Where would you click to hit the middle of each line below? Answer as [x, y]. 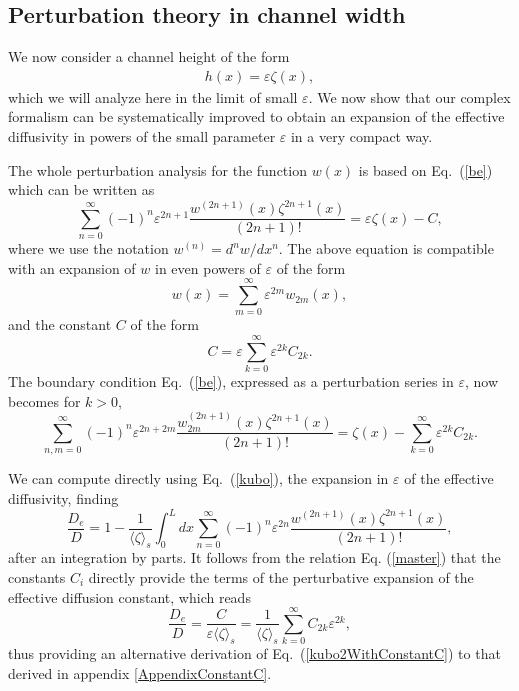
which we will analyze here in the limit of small [153, 96]
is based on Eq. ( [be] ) [425, 169]
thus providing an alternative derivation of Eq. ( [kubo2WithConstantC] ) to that [254, 653]
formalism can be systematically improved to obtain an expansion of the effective [256, 116]
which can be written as [81, 189]
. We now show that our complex [409, 96]
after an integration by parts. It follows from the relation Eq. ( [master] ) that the [254, 557]
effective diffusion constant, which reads [129, 596]
